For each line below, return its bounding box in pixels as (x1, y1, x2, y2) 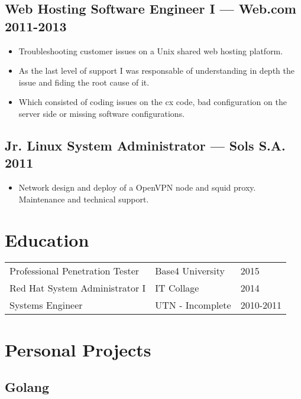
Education (5, 227, 89, 251)
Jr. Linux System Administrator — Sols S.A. (5, 136, 286, 154)
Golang (5, 378, 49, 396)
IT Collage (155, 281, 199, 295)
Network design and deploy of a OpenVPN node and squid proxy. (18, 181, 256, 194)
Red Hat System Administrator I (9, 281, 146, 295)
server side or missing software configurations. (18, 107, 185, 119)
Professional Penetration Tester (9, 264, 140, 278)
